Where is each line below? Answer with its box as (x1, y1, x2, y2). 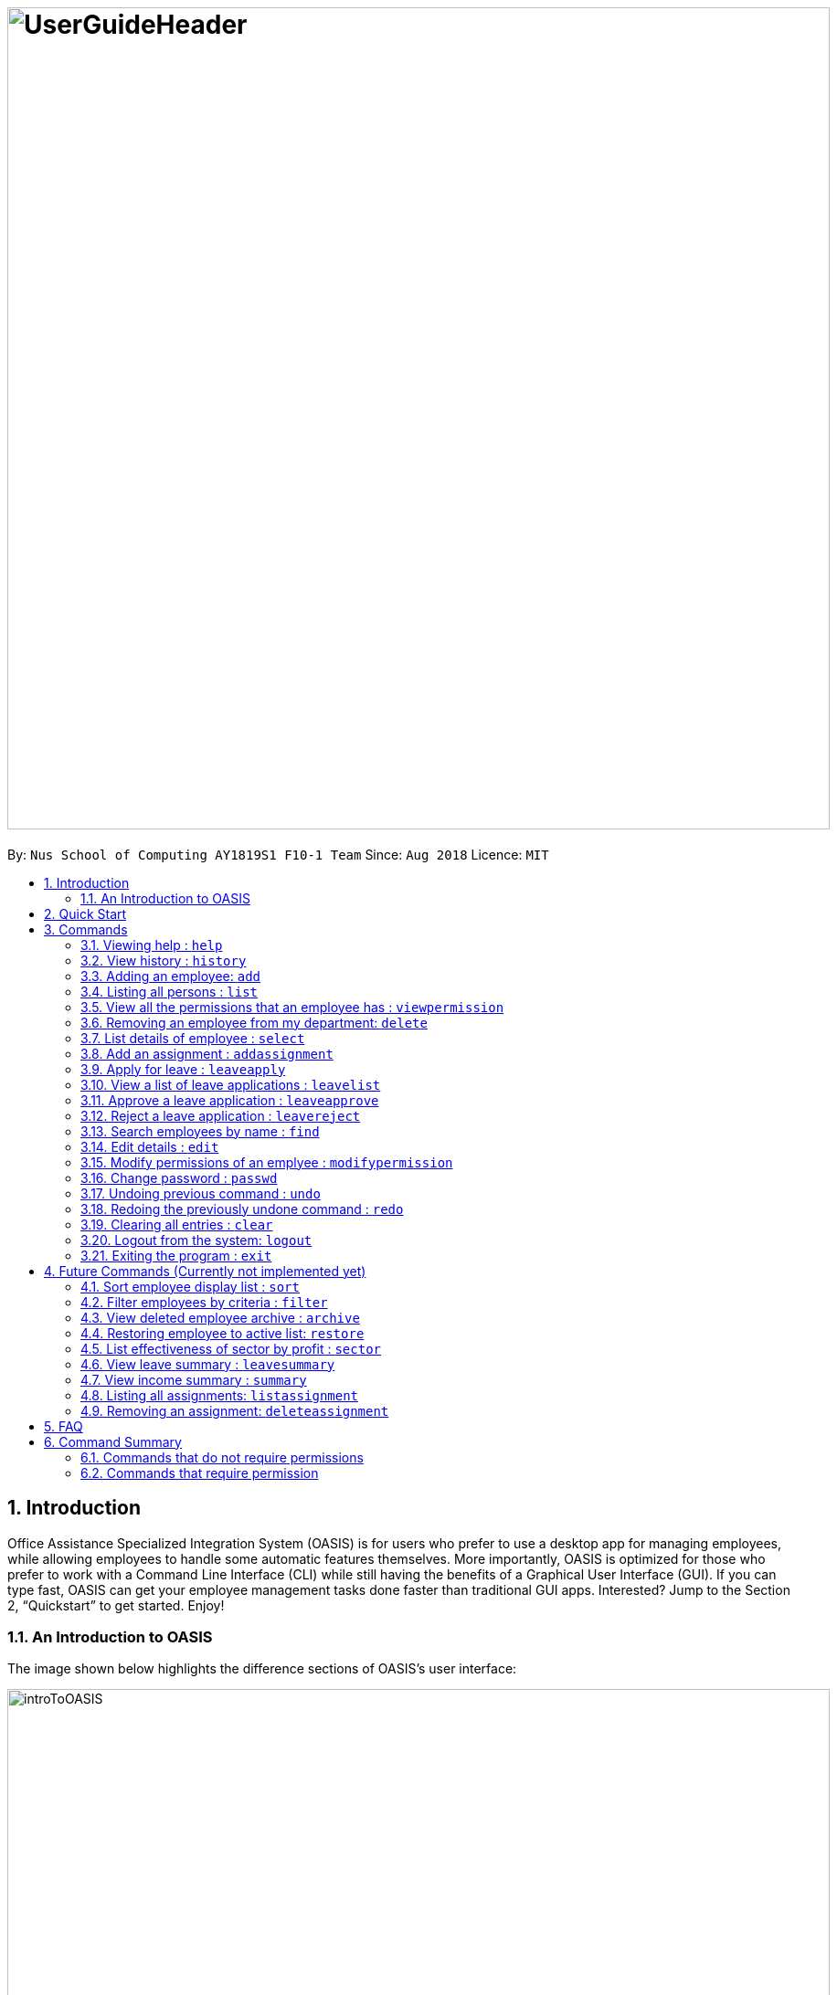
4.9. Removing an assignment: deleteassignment (80, 1402, 389, 1419)
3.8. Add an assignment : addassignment (80, 1045, 334, 1061)
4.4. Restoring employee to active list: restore (80, 1325, 365, 1341)
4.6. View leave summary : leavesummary (80, 1356, 335, 1372)
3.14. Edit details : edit (80, 1138, 219, 1155)
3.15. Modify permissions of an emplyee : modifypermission (80, 1154, 453, 1170)
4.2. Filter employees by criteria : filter (80, 1293, 328, 1310)
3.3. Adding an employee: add (80, 967, 261, 984)
